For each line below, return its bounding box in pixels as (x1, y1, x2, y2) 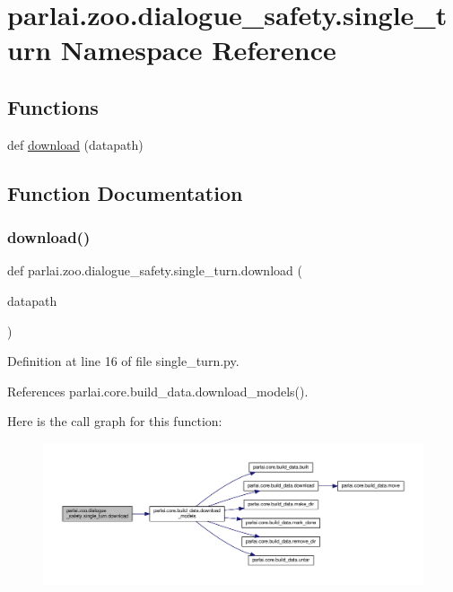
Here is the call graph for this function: (7, 412, 222, 431)
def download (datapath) (7, 135, 144, 153)
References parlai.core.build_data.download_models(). (7, 381, 309, 400)
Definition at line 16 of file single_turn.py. (7, 352, 240, 370)
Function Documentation (7, 178, 243, 206)
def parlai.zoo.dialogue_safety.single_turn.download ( (7, 261, 302, 280)
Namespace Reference (60, 31, 336, 68)
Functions (7, 92, 99, 120)
